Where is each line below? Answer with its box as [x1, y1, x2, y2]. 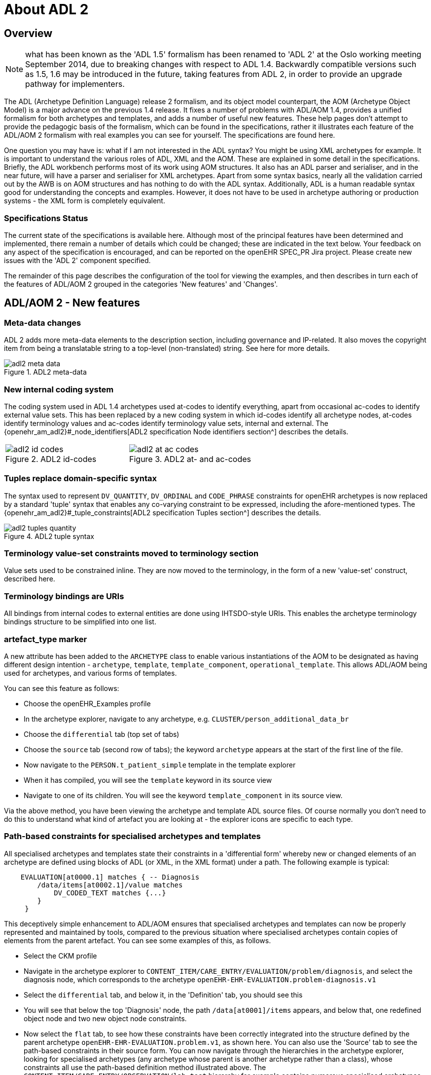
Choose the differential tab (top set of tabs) [24, 729, 180, 738]
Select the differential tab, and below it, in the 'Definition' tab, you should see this [24, 990, 303, 999]
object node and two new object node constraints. [24, 1014, 187, 1023]
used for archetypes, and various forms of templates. [4, 668, 177, 677]
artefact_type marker [4, 634, 87, 644]
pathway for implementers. [25, 79, 125, 89]
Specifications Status [4, 213, 88, 223]
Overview [4, 27, 53, 39]
